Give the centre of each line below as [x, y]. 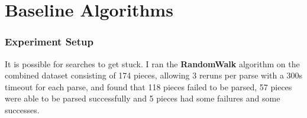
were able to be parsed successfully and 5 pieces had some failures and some [143, 98]
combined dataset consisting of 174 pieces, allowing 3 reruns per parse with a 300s [154, 75]
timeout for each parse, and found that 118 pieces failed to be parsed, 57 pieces [148, 86]
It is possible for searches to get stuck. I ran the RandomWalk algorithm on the [152, 63]
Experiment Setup [49, 42]
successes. [22, 109]
